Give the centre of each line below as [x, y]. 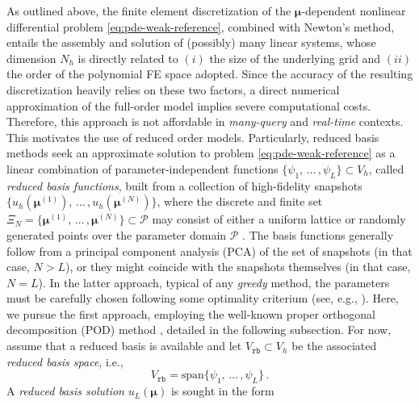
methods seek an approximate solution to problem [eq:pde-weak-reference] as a [201, 153]
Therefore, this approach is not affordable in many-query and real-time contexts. [205, 121]
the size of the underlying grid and [295, 58]
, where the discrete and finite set [240, 201]
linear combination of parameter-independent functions [142, 168]
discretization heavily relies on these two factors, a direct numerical [173, 89]
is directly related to [128, 58]
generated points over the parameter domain [117, 234]
